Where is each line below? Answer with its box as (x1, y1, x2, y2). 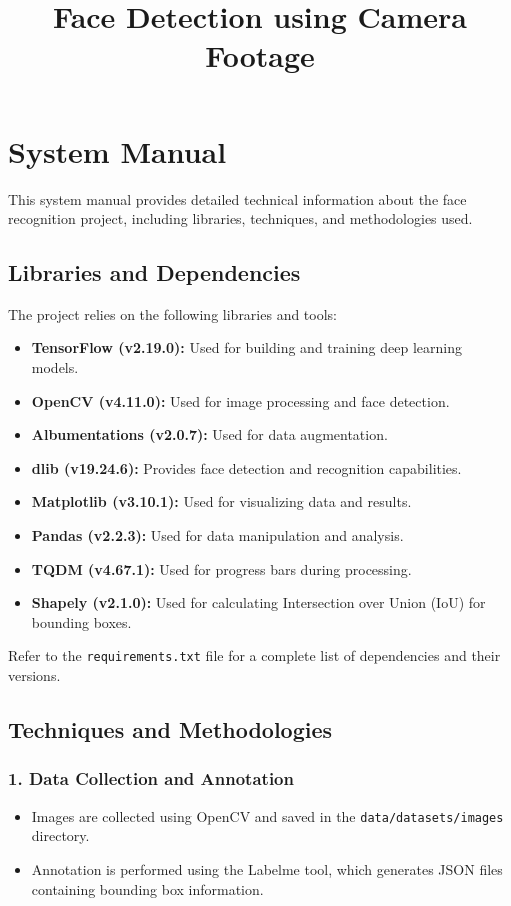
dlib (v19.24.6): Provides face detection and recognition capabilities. (31, 457, 462, 478)
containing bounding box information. (31, 878, 264, 899)
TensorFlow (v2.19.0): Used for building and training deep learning (31, 337, 462, 358)
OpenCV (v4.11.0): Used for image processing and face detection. (31, 390, 450, 411)
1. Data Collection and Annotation (8, 766, 294, 791)
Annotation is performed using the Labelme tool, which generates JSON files (31, 858, 503, 879)
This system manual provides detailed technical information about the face (8, 188, 467, 209)
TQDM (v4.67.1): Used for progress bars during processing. (31, 558, 412, 579)
